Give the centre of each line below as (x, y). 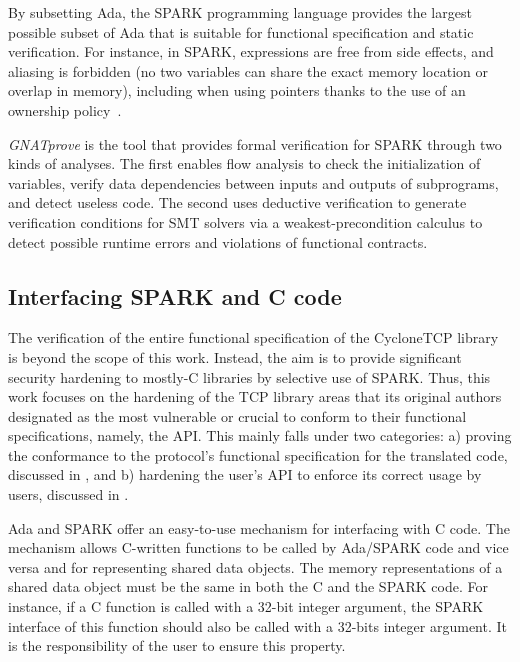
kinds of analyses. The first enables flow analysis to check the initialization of (244, 163)
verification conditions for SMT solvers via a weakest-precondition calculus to (245, 221)
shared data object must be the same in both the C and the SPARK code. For (248, 586)
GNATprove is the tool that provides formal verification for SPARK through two (255, 143)
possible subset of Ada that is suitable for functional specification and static (241, 31)
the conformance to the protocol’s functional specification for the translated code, (258, 454)
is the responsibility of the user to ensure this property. (177, 645)
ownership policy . (65, 109)
